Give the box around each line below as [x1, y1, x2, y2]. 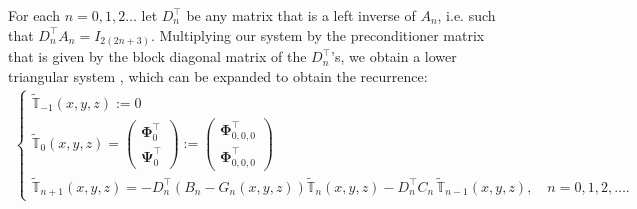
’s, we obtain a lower [331, 46, 457, 67]
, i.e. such [437, 5, 496, 25]
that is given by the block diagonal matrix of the [8, 46, 307, 67]
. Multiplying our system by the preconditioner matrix [150, 24, 485, 45]
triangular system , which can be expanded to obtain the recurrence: [8, 65, 428, 86]
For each [8, 5, 60, 25]
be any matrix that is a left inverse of [186, 5, 416, 25]
